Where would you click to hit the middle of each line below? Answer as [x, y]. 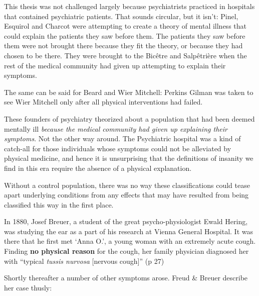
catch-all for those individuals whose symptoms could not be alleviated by [118, 148]
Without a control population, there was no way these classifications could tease [127, 185]
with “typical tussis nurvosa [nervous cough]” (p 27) [84, 261]
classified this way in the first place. [59, 204]
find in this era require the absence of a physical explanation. [98, 168]
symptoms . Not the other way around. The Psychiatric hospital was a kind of [122, 138]
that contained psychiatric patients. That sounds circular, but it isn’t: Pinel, [121, 16]
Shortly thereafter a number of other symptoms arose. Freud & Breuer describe [126, 278]
